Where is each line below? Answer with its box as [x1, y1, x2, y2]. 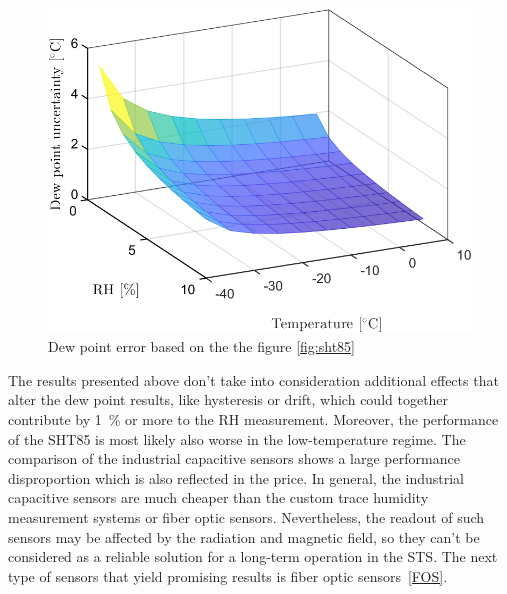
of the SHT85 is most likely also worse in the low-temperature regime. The [8, 428, 466, 449]
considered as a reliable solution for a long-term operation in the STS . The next [8, 546, 498, 567]
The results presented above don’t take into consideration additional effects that [8, 369, 499, 390]
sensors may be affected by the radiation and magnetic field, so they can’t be [8, 526, 480, 547]
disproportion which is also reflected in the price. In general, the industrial [8, 467, 464, 488]
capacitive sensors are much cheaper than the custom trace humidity [8, 487, 429, 508]
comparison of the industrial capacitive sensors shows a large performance [8, 448, 460, 469]
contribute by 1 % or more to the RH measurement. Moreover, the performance [8, 409, 499, 430]
